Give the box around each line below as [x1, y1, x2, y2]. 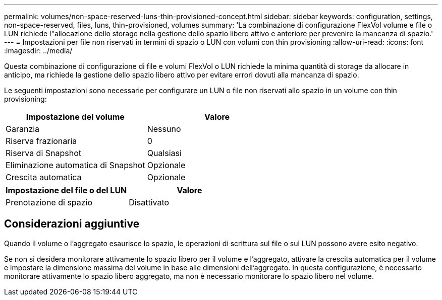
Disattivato [129, 197, 170, 207]
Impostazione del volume [26, 112, 125, 122]
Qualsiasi [147, 148, 182, 158]
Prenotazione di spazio [6, 197, 93, 207]
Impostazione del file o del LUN [6, 185, 127, 195]
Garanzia [6, 124, 40, 134]
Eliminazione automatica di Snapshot [6, 160, 145, 170]
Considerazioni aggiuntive [4, 217, 140, 231]
